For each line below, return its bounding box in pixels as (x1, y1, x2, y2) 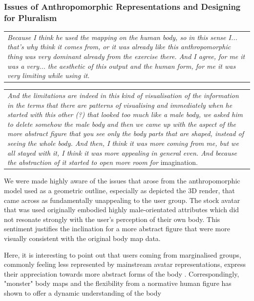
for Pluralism (4, 11, 57, 23)
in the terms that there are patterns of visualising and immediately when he (7, 100, 233, 110)
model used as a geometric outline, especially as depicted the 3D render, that (4, 185, 235, 195)
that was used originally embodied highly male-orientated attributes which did (4, 204, 239, 215)
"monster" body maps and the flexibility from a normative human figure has (4, 278, 232, 288)
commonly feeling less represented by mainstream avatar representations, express (4, 259, 246, 269)
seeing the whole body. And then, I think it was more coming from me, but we (7, 138, 239, 148)
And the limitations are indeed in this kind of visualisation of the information (7, 90, 239, 100)
